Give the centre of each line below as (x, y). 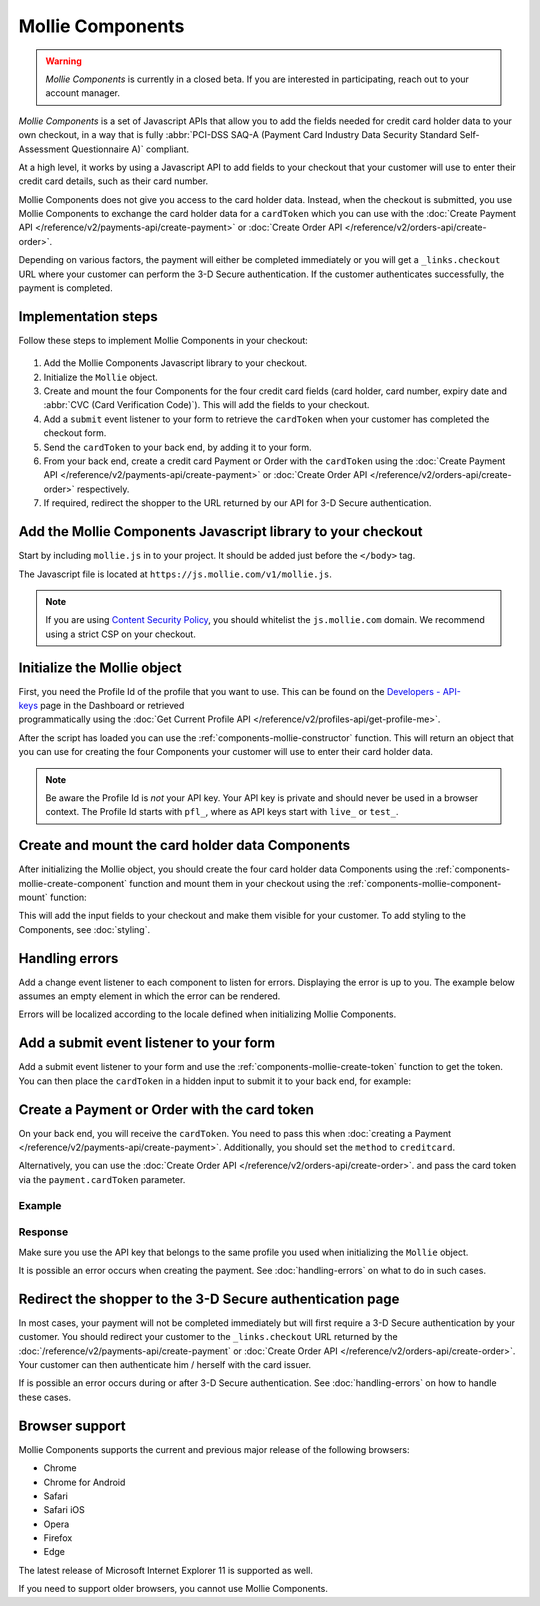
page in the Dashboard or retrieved (112, 705)
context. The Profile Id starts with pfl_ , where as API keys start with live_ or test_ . (222, 812)
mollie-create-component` (73, 883)
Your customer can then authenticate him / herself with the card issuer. (165, 1365)
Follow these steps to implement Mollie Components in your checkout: (163, 340)
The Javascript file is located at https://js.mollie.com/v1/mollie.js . (175, 574)
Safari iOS (64, 1510)
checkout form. (75, 433)
